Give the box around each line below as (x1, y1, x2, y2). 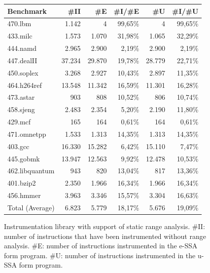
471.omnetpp (7, 128, 46, 139)
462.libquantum (7, 165, 55, 176)
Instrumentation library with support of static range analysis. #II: (4, 221, 205, 232)
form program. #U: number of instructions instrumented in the (4, 250, 196, 260)
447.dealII (7, 55, 37, 65)
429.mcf (7, 117, 31, 127)
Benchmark (7, 5, 47, 16)
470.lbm (7, 18, 32, 29)
